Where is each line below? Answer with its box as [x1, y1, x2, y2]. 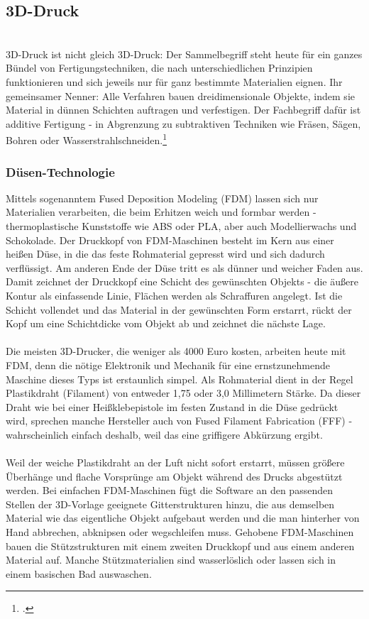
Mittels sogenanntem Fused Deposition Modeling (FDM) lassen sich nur [6, 190, 319, 205]
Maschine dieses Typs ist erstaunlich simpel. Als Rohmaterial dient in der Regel [6, 371, 353, 386]
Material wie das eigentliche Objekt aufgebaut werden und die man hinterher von [6, 510, 360, 525]
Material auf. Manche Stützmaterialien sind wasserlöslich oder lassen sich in [6, 552, 336, 567]
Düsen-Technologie [6, 163, 115, 180]
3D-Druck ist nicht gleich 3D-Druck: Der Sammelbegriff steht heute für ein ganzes [6, 46, 363, 61]
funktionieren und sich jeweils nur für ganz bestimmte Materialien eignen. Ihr [6, 74, 343, 89]
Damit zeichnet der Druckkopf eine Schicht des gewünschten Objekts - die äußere [6, 274, 358, 289]
